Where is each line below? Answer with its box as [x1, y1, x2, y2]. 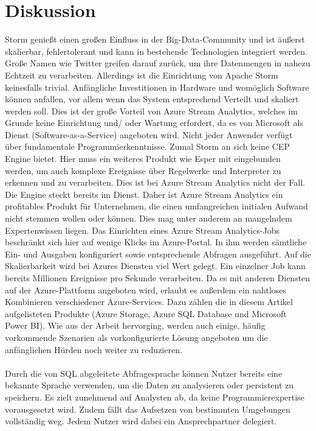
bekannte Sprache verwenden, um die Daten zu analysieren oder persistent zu [5, 379, 294, 391]
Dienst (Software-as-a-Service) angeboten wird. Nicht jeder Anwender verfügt [5, 128, 293, 141]
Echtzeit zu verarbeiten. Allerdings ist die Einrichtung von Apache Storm [5, 68, 278, 81]
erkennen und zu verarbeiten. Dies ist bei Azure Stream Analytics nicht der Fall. [5, 176, 305, 189]
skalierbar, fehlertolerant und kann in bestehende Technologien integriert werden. [5, 44, 307, 57]
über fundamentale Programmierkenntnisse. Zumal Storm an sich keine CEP [5, 140, 290, 153]
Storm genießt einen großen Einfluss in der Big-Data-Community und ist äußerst [5, 33, 305, 46]
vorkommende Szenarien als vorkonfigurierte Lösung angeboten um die [5, 331, 268, 343]
